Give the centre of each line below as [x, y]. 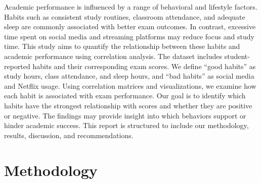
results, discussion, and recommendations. [69, 135]
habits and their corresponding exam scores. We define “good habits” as [144, 66]
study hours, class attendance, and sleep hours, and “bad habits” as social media [129, 76]
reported [17, 66]
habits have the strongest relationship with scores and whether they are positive [128, 105]
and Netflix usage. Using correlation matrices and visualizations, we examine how [130, 85]
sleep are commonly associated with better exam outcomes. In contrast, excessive [130, 26]
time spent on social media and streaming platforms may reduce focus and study [129, 36]
